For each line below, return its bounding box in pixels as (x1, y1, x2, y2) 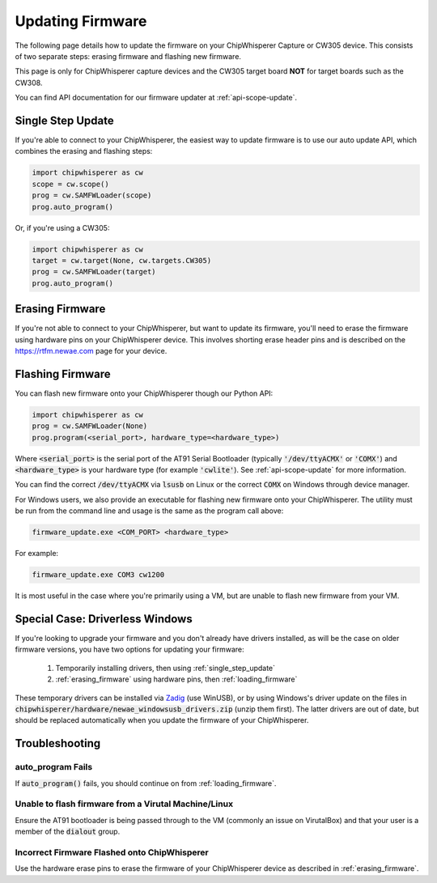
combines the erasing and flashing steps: (15, 146, 153, 156)
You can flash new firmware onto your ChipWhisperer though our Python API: (15, 388, 274, 398)
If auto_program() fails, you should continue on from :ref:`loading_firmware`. (15, 778, 277, 788)
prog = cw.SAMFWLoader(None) (32, 422, 148, 431)
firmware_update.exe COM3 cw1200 (32, 571, 165, 579)
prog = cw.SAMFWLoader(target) (32, 267, 157, 277)
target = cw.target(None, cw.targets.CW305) (32, 256, 212, 265)
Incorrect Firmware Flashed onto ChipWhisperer (15, 847, 210, 858)
